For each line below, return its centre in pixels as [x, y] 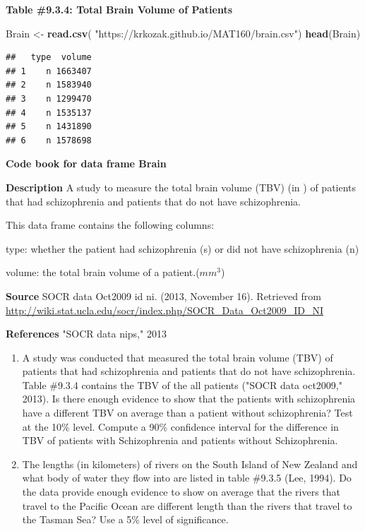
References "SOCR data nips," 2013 [86, 334]
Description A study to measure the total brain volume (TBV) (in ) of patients [181, 187]
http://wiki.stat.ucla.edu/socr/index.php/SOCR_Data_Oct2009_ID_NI [165, 310]
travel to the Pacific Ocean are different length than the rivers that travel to [187, 505]
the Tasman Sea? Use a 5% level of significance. [125, 519]
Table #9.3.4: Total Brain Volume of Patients [119, 9]
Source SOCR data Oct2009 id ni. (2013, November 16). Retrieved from [164, 296]
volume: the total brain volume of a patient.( [103, 272]
